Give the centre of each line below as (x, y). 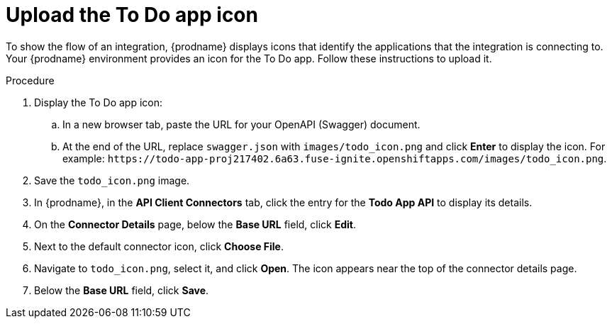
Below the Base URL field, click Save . (122, 290)
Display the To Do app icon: (99, 102)
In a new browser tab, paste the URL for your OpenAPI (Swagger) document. (241, 124)
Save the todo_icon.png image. (112, 180)
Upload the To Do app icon (132, 15)
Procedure (30, 80)
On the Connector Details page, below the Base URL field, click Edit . (195, 224)
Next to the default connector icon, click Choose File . (159, 246)
